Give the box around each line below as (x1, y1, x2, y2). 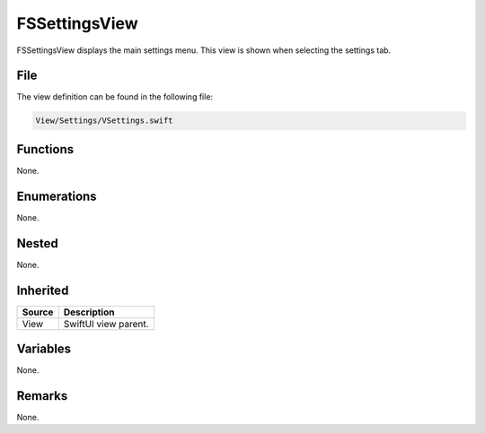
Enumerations (16, 188, 98, 204)
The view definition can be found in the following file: (16, 91, 214, 102)
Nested (16, 236, 58, 251)
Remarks (16, 388, 68, 403)
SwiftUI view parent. (63, 317, 149, 330)
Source (22, 306, 54, 318)
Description (63, 306, 115, 318)
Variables (16, 342, 72, 357)
